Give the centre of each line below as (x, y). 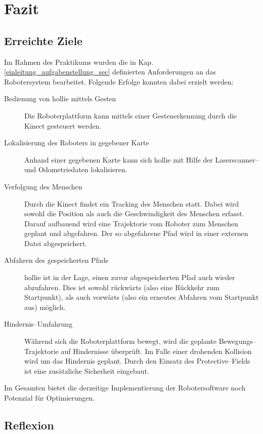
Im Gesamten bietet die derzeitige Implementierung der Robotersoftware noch (125, 388)
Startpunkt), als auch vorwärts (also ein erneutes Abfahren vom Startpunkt (142, 297)
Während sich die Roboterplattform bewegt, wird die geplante (121, 341)
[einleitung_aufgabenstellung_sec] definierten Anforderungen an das (110, 72)
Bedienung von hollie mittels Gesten (60, 98)
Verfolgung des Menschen (43, 186)
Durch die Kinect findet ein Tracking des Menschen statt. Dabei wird (132, 203)
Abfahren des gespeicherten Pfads (56, 260)
